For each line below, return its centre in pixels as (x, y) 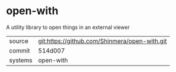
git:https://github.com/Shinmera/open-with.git (102, 41)
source (19, 41)
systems (21, 60)
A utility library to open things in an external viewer (68, 27)
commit (19, 50)
